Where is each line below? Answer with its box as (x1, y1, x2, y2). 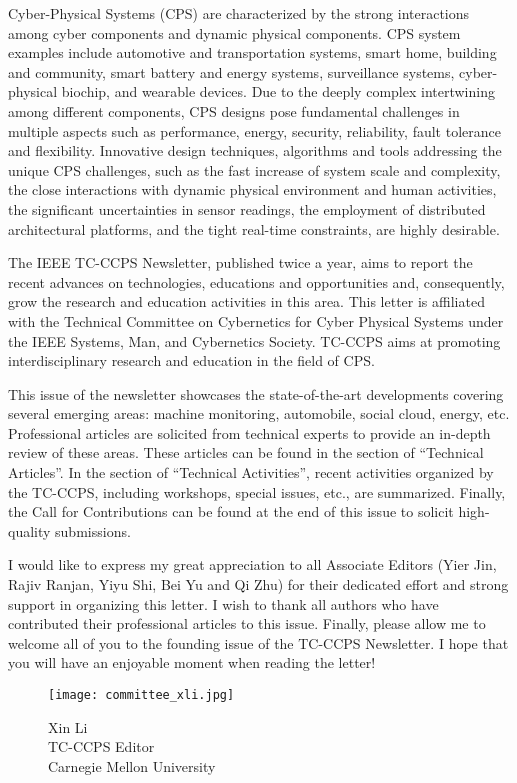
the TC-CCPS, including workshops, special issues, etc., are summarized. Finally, (8, 481, 506, 502)
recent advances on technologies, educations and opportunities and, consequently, (8, 271, 505, 292)
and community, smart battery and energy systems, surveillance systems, (8, 61, 455, 82)
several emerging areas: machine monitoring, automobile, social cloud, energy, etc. (8, 403, 510, 424)
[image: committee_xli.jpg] (48, 688, 235, 702)
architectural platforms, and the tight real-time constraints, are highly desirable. (8, 218, 500, 239)
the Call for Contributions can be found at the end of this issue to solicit (8, 501, 454, 522)
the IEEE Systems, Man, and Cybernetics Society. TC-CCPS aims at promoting (8, 330, 501, 351)
